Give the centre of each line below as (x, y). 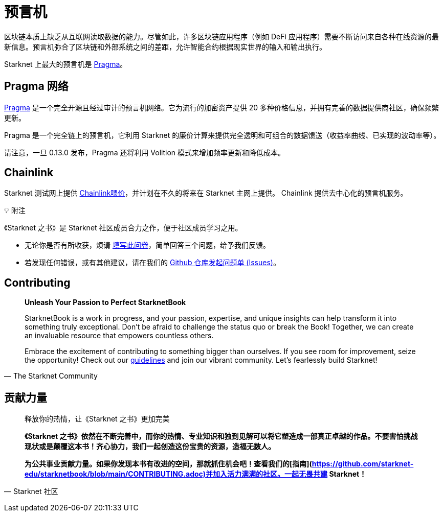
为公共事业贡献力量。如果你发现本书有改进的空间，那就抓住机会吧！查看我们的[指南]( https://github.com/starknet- (219, 464)
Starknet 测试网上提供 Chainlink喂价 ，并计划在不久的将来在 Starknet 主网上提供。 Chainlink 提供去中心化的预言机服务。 (206, 193)
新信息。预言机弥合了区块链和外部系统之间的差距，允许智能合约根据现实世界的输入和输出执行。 (165, 46)
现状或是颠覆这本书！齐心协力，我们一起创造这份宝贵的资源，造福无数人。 (150, 447)
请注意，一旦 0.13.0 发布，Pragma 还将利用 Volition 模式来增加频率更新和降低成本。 (145, 152)
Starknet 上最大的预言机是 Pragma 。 (66, 64)
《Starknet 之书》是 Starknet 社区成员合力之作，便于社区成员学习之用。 (123, 228)
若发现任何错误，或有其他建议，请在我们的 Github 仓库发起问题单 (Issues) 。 (152, 263)
